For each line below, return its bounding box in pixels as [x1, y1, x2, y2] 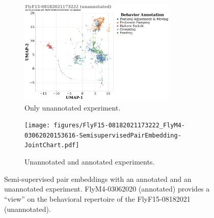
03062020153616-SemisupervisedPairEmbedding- [24, 131, 181, 139]
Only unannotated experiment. [24, 102, 121, 113]
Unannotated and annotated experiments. [24, 156, 155, 167]
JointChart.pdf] [24, 142, 79, 149]
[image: [24, 122, 50, 129]
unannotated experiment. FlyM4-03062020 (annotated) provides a [4, 183, 210, 194]
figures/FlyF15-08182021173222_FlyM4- [53, 122, 185, 129]
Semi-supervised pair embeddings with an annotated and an [4, 173, 192, 184]
